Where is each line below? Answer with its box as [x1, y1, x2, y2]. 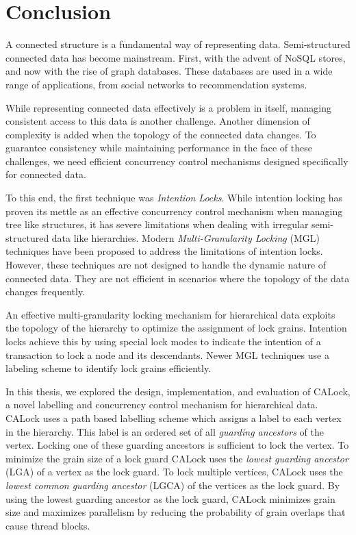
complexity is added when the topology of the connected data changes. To [5, 127, 316, 141]
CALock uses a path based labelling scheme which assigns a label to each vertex [5, 410, 342, 425]
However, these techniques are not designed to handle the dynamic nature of [5, 258, 327, 272]
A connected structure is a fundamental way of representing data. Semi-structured [5, 37, 351, 51]
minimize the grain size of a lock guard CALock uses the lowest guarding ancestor [5, 451, 348, 465]
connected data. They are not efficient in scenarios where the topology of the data [5, 271, 350, 285]
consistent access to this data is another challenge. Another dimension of [5, 114, 310, 128]
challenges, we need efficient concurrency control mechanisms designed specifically [5, 153, 348, 168]
